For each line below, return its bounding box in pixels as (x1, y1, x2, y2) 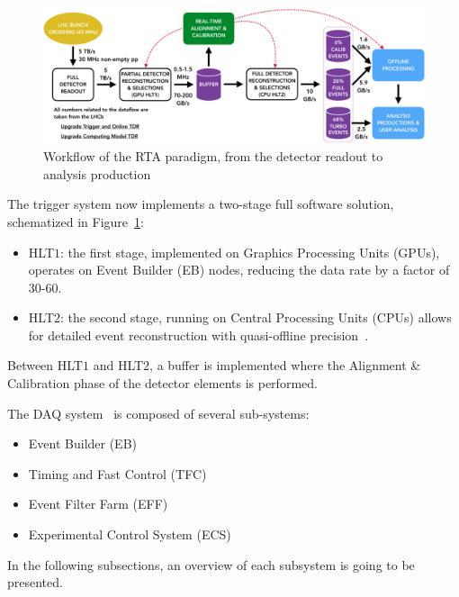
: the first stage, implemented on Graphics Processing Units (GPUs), (60, 242, 440, 261)
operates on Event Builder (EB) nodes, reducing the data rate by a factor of (28, 260, 450, 279)
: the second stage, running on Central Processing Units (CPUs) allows (60, 308, 452, 327)
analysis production (43, 164, 151, 183)
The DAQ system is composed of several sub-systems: (7, 403, 310, 422)
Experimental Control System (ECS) (28, 525, 231, 544)
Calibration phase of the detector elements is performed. (7, 374, 318, 393)
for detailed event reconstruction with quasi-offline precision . (28, 325, 369, 344)
